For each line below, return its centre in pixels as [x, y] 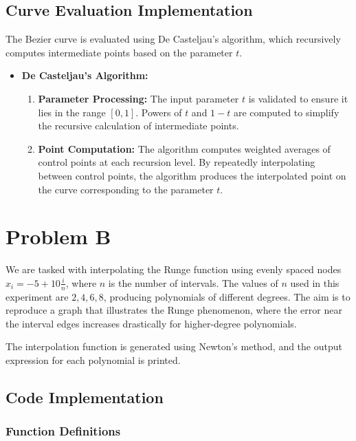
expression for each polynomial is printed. [93, 360]
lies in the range [72, 112]
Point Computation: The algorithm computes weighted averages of [184, 148]
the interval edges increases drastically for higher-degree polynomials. [151, 323]
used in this [315, 282]
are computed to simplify [286, 112]
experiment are [37, 296]
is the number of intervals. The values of [193, 282]
